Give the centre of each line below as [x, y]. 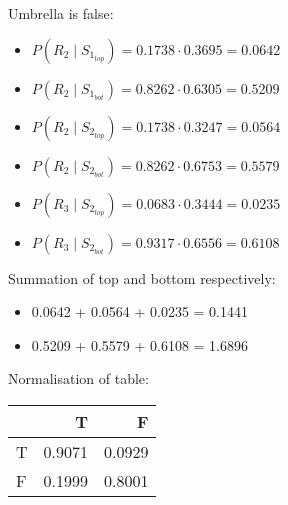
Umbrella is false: [61, 13]
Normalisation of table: [78, 378]
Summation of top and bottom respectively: [142, 277]
